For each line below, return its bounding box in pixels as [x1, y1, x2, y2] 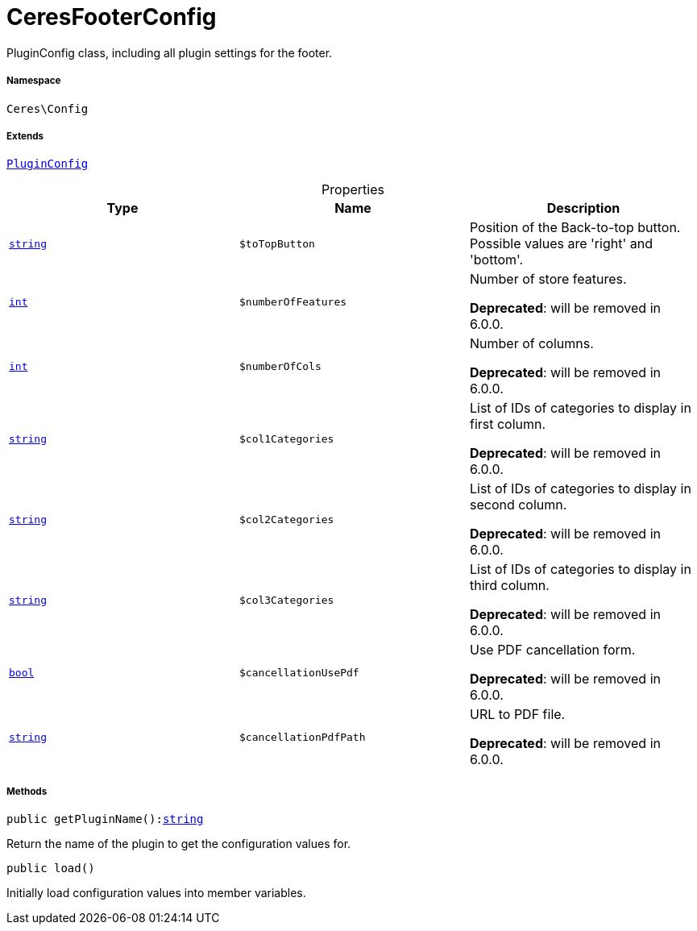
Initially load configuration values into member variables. [6, 886, 306, 900]
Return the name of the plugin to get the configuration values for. [6, 837, 351, 851]
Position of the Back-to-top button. [469, 219, 681, 236]
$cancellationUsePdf [239, 666, 359, 679]
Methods [6, 785, 48, 797]
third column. [469, 577, 550, 594]
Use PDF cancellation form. [469, 642, 636, 659]
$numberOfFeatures [239, 295, 347, 308]
